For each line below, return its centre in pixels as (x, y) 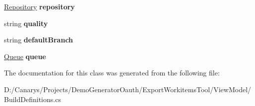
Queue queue (25, 56)
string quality (26, 23)
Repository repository (39, 6)
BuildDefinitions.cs (32, 99)
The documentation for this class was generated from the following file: (112, 73)
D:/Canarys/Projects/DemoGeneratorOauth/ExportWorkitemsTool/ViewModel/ (128, 89)
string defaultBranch (39, 40)
